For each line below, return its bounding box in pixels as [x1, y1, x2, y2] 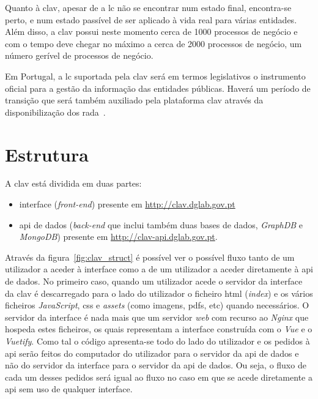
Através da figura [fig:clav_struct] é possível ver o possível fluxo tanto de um [5, 250, 295, 263]
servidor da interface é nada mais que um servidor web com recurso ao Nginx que [5, 310, 309, 323]
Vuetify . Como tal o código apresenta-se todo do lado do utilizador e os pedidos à [5, 335, 310, 347]
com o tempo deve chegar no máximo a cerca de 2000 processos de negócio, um [5, 37, 302, 50]
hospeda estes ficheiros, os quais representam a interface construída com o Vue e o [5, 323, 312, 335]
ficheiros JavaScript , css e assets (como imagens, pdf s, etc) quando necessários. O [5, 299, 309, 311]
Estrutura [5, 141, 89, 166]
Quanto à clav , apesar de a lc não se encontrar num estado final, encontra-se [5, 1, 292, 13]
